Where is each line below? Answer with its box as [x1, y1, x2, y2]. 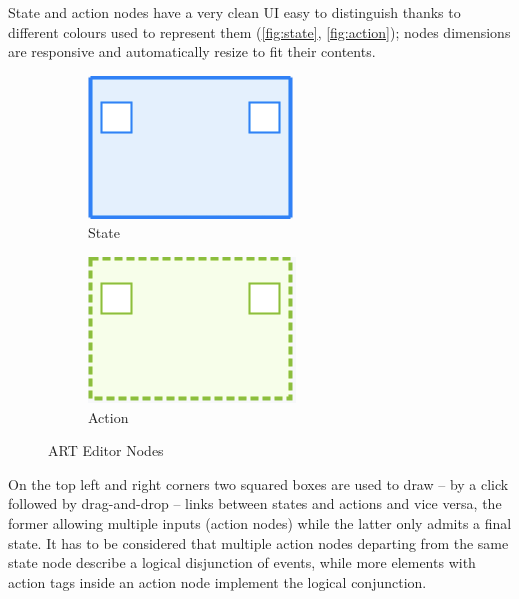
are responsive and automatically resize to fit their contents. [8, 41, 376, 62]
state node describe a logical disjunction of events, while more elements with [8, 552, 476, 573]
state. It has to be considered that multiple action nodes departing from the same [8, 532, 509, 553]
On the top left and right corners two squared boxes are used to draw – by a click [8, 473, 509, 494]
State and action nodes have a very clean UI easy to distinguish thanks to [8, 2, 461, 22]
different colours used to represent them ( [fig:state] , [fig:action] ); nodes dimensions [8, 21, 511, 42]
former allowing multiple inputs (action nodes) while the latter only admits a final [8, 512, 512, 533]
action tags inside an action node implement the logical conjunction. [8, 571, 427, 592]
